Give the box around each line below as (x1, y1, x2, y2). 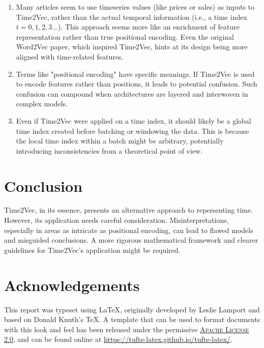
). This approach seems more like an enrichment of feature (57, 21, 240, 32)
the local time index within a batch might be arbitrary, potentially (16, 135, 224, 146)
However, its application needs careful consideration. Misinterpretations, (4, 215, 229, 225)
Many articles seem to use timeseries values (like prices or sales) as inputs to (16, 2, 255, 12)
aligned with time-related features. (16, 51, 124, 62)
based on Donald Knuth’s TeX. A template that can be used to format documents (4, 314, 260, 325)
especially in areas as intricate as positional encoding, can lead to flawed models (4, 224, 253, 235)
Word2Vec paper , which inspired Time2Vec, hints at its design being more (16, 41, 248, 52)
